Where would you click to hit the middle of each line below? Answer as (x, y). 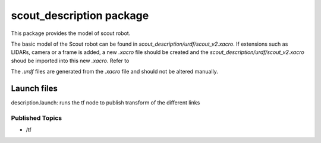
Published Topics (37, 117)
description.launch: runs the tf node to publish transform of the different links (106, 103)
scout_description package (80, 15)
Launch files (34, 88)
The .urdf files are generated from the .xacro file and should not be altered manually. (114, 72)
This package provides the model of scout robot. (71, 33)
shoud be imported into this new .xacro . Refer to (70, 61)
